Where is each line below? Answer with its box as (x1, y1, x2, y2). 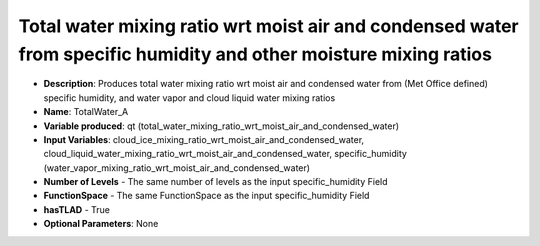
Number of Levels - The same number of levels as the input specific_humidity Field (43, 176, 389, 188)
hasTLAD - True (43, 203, 110, 215)
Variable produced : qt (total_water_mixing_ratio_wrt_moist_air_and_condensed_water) (43, 120, 400, 132)
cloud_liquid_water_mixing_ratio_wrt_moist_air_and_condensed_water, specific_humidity (43, 148, 407, 160)
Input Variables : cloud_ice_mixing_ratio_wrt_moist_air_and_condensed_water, (43, 133, 365, 145)
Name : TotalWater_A (43, 106, 129, 118)
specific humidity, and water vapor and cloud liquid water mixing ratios (43, 91, 336, 104)
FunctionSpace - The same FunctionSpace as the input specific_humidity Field (43, 190, 370, 202)
